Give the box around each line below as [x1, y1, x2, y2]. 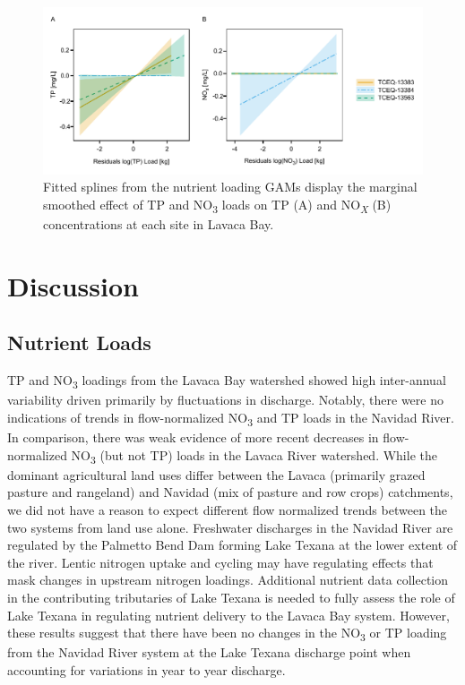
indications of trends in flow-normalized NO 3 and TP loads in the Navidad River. [7, 407, 454, 429]
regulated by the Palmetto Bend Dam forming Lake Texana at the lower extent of [7, 535, 458, 554]
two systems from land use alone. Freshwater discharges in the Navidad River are [7, 518, 453, 536]
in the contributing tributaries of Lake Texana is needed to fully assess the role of [7, 587, 455, 606]
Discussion [7, 267, 139, 304]
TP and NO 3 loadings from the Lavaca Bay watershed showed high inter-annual [7, 371, 446, 392]
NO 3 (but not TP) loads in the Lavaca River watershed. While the [71, 445, 437, 467]
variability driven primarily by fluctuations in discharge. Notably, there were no [7, 390, 443, 409]
